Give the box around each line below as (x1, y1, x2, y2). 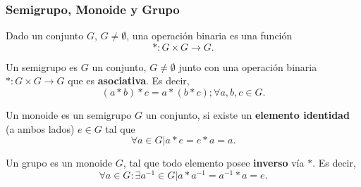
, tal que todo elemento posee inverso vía (123, 155, 305, 170)
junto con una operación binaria (178, 59, 317, 74)
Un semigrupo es (6, 59, 78, 74)
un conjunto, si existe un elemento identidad (145, 108, 350, 122)
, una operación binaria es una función (126, 28, 293, 43)
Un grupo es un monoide (6, 155, 113, 170)
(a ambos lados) (6, 121, 75, 136)
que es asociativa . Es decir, (68, 73, 190, 88)
